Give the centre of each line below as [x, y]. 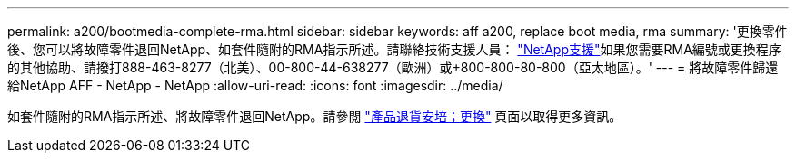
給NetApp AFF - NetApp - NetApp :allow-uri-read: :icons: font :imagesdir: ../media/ [255, 85]
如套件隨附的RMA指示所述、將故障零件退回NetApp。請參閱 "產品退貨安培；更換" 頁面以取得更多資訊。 [315, 116]
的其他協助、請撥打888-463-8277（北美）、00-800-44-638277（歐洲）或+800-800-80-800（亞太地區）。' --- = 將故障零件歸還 [393, 67]
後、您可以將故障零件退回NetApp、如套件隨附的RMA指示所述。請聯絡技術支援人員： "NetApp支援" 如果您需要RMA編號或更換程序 [394, 49]
